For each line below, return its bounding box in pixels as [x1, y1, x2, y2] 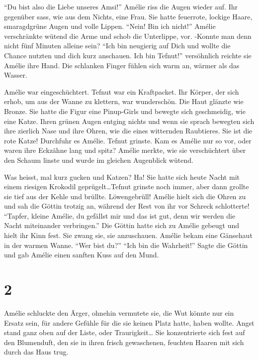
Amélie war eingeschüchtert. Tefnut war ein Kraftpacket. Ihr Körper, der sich [4, 86, 239, 97]
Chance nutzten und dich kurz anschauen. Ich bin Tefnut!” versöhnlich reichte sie [4, 50, 252, 60]
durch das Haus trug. [4, 347, 69, 357]
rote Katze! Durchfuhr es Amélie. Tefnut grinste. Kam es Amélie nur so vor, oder [4, 135, 252, 145]
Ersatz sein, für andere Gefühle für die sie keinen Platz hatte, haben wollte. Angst [4, 317, 255, 328]
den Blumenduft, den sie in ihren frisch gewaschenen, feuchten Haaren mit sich [4, 337, 244, 347]
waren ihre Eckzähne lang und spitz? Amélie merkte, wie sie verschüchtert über [4, 145, 246, 155]
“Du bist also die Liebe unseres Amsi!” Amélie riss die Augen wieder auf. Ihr [4, 1, 238, 11]
